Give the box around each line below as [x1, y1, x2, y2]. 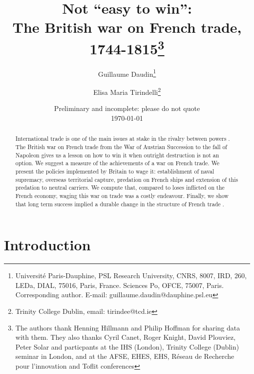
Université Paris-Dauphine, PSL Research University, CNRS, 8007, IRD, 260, [15, 270, 247, 281]
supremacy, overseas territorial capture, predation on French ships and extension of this [15, 175, 238, 183]
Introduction [4, 235, 91, 255]
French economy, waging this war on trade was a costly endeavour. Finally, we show [15, 191, 229, 199]
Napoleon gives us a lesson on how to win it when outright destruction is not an [15, 151, 219, 159]
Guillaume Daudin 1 [98, 67, 156, 79]
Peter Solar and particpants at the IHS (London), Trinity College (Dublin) [15, 341, 239, 352]
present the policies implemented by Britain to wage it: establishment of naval [15, 167, 214, 175]
